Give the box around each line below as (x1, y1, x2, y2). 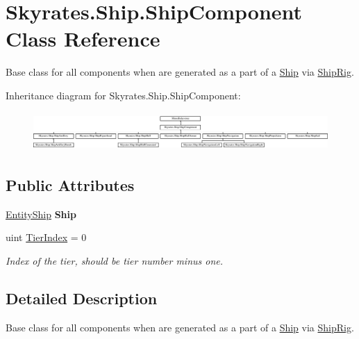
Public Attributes (6, 174, 135, 195)
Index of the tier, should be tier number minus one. (6, 253, 224, 267)
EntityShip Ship (6, 206, 76, 221)
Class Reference (6, 24, 160, 53)
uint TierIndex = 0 (6, 230, 87, 245)
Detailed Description (6, 287, 158, 308)
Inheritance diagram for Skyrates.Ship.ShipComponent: (6, 88, 241, 102)
